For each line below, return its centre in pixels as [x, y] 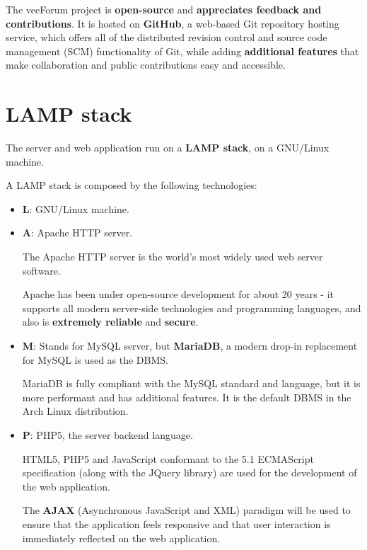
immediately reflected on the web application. [121, 538]
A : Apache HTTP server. [77, 233]
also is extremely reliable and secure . [110, 322]
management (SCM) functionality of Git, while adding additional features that [182, 51]
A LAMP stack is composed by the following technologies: [132, 185]
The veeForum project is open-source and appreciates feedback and [164, 9]
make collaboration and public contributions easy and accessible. [146, 65]
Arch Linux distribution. [75, 411]
